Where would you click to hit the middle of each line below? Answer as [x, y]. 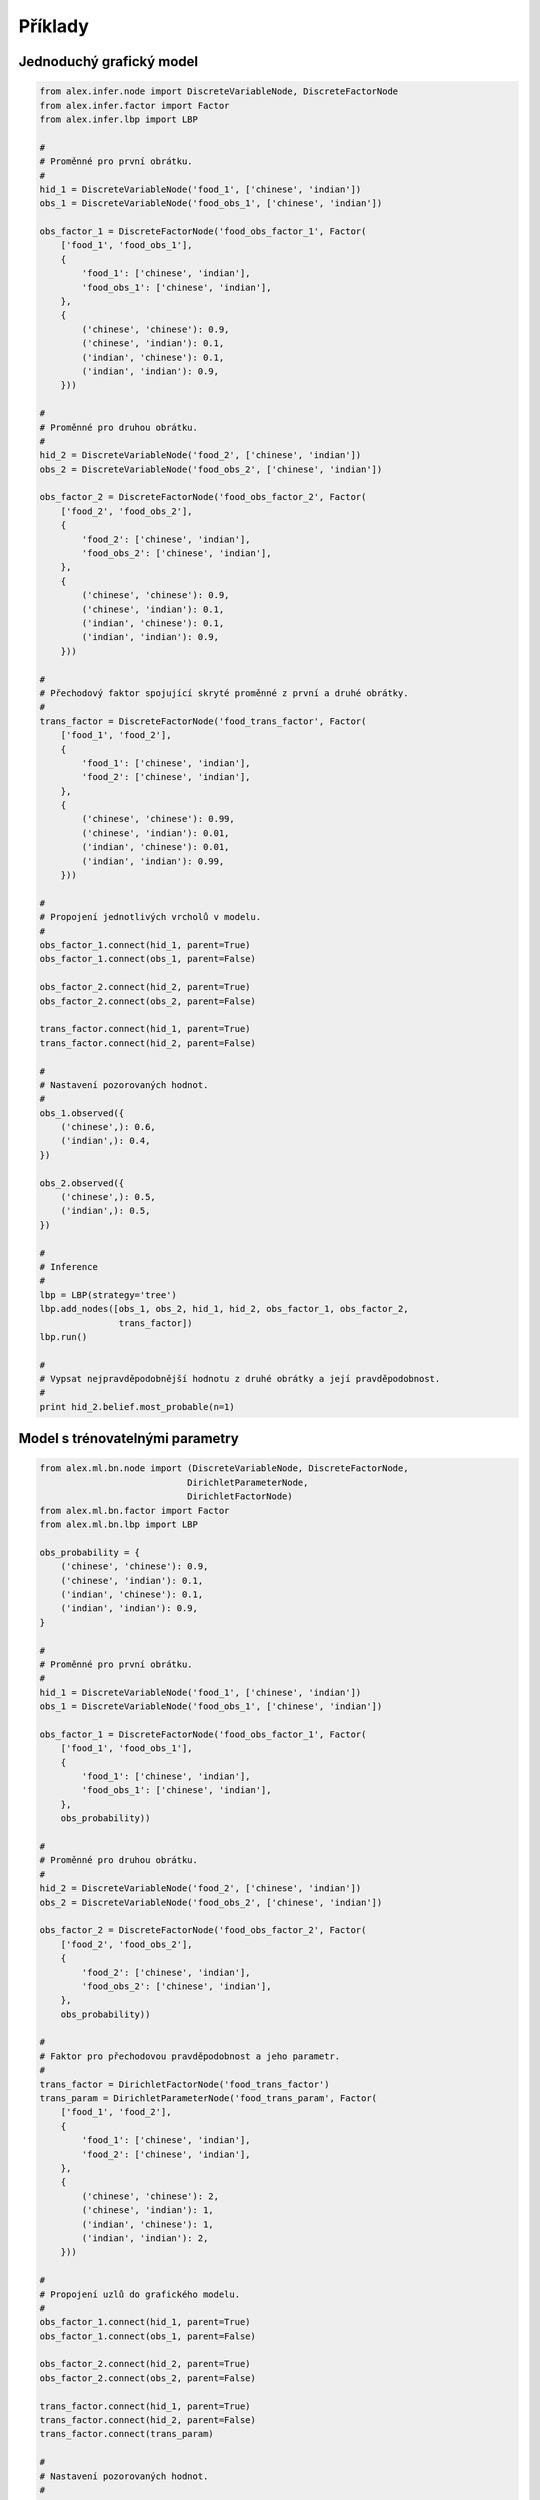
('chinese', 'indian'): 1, [147, 2210]
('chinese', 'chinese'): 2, [150, 2196]
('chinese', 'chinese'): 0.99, [158, 819]
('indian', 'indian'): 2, [145, 2238]
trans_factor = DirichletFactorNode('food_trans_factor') [184, 2084]
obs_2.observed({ [82, 1183]
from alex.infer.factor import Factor [134, 105]
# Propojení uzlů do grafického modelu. [139, 2294]
